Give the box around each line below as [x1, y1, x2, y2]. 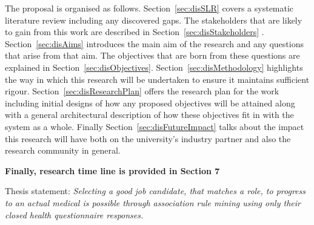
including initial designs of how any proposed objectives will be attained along [5, 96, 295, 109]
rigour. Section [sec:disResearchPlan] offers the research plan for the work [5, 85, 279, 97]
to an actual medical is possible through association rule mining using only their [5, 196, 301, 209]
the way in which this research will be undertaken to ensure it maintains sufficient [5, 73, 310, 85]
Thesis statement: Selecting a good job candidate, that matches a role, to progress [5, 184, 306, 197]
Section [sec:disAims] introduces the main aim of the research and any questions [5, 37, 304, 50]
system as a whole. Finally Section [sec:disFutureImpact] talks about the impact [5, 120, 304, 132]
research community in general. [5, 144, 121, 157]
